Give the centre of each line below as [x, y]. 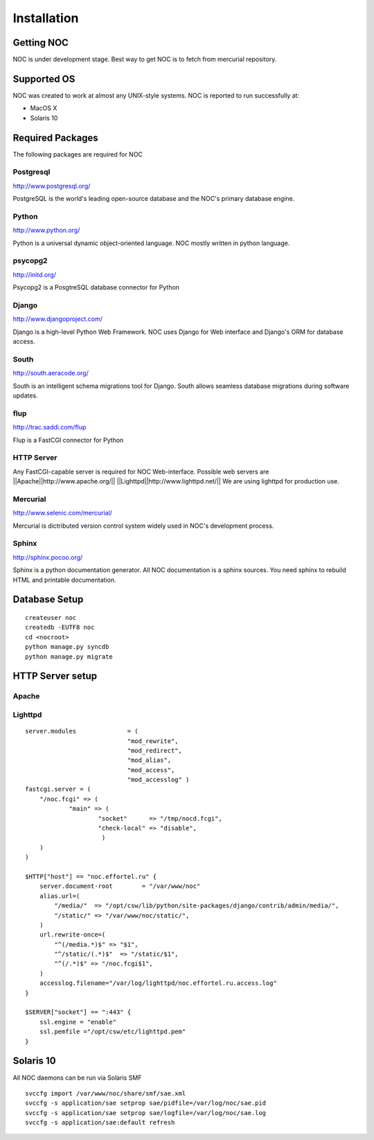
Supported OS [44, 79]
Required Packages [55, 137]
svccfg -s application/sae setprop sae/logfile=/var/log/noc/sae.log [146, 1113]
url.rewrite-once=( [72, 935]
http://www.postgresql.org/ [52, 186]
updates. [25, 395]
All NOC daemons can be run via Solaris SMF [77, 1078]
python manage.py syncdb [67, 647]
